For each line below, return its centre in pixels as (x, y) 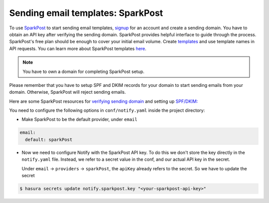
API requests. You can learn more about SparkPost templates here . (78, 48)
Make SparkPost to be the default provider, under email (79, 120)
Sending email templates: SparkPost (86, 13)
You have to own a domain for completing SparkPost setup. (83, 71)
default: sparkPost (49, 139)
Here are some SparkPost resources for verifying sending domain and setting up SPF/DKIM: (104, 101)
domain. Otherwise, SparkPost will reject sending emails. (68, 92)
